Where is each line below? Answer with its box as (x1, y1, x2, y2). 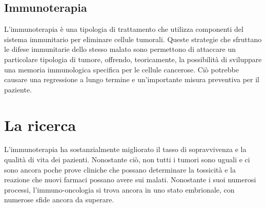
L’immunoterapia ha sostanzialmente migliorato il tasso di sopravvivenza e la (4, 144, 247, 155)
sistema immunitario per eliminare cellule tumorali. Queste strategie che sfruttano (4, 33, 262, 44)
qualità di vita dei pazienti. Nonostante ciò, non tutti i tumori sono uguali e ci (4, 154, 250, 165)
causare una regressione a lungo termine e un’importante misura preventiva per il (4, 74, 260, 85)
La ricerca (4, 114, 76, 135)
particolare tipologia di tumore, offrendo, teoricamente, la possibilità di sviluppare (4, 53, 262, 64)
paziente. (4, 84, 32, 94)
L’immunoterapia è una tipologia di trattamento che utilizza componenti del (4, 24, 243, 34)
